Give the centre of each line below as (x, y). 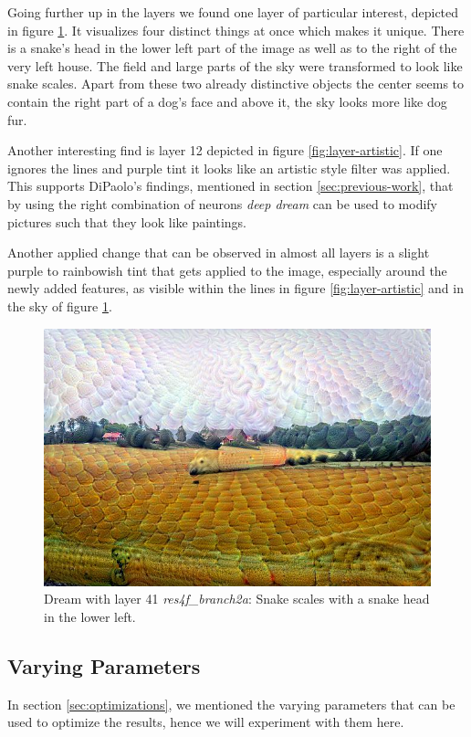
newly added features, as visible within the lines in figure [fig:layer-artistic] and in (235, 288)
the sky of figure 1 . (60, 305)
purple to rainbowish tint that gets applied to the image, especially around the (227, 270)
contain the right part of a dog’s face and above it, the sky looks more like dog (227, 101)
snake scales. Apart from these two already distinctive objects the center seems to (236, 84)
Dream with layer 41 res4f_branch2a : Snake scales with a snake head (237, 599)
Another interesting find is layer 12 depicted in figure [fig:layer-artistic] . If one (225, 150)
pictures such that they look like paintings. (127, 221)
